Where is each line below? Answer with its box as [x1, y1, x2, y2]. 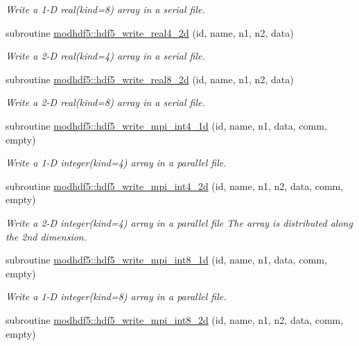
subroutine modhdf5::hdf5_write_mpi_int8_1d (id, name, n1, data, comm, [6, 252, 327, 267]
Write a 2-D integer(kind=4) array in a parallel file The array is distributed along [6, 215, 353, 230]
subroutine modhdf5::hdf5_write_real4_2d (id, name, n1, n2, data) [6, 25, 294, 40]
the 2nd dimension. [6, 229, 87, 243]
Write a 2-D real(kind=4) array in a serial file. [6, 49, 205, 63]
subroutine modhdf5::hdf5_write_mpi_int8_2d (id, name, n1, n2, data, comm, [6, 312, 344, 327]
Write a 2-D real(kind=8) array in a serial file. [6, 95, 205, 110]
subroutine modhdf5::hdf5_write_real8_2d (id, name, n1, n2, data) [6, 71, 294, 86]
